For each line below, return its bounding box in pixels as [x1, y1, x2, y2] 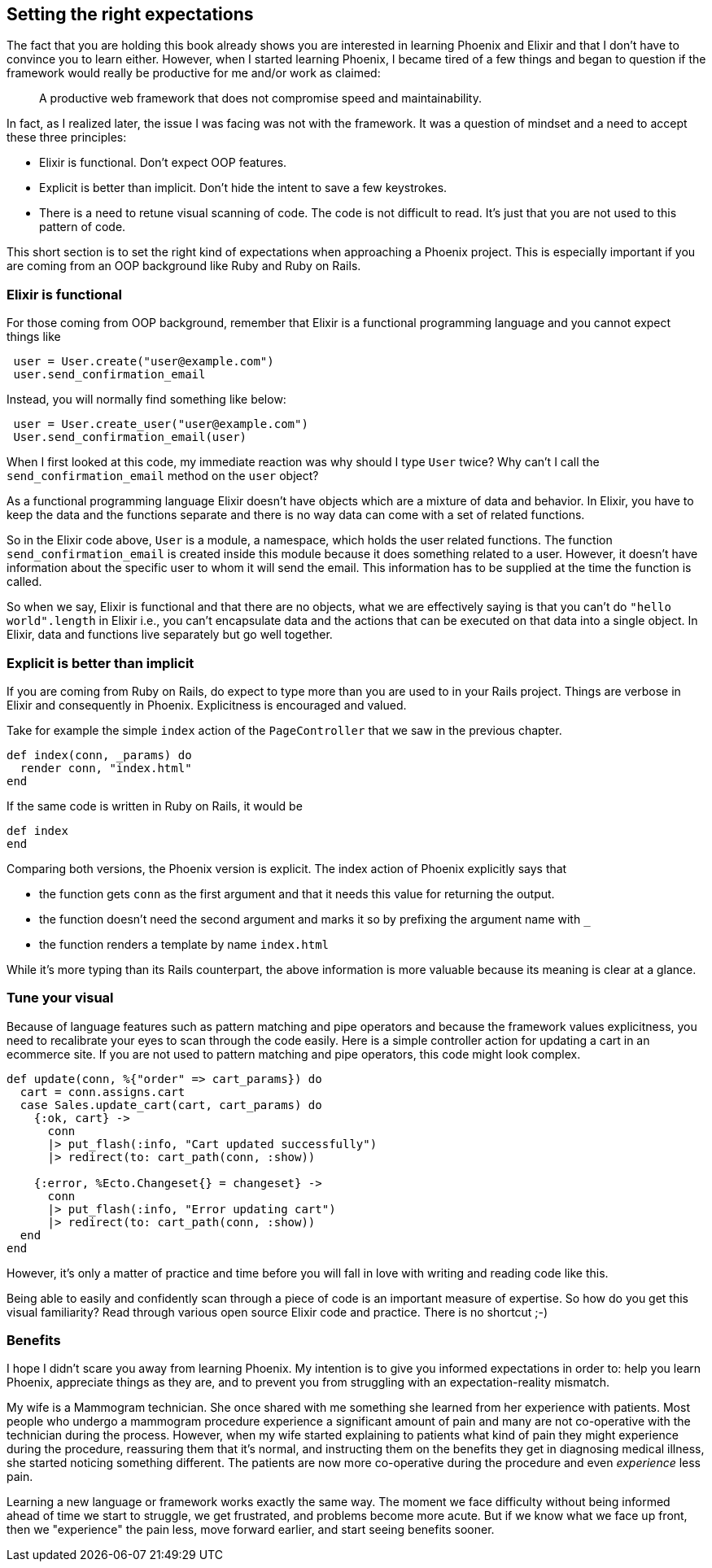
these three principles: [7, 130, 127, 145]
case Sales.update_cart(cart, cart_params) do [20, 1098, 322, 1112]
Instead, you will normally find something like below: [7, 392, 286, 407]
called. [7, 574, 42, 589]
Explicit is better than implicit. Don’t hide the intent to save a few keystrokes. [39, 181, 448, 195]
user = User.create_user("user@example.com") [13, 417, 308, 431]
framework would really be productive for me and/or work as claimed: [7, 66, 381, 81]
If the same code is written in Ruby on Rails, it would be [7, 798, 303, 813]
